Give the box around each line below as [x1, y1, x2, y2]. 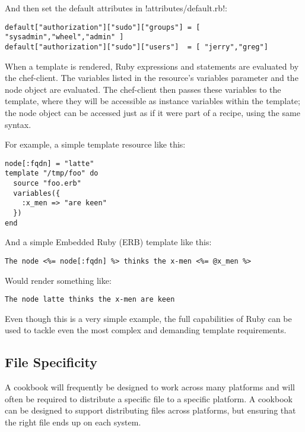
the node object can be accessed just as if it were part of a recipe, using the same [5, 106, 300, 118]
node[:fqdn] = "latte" [5, 159, 94, 168]
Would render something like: [5, 274, 112, 286]
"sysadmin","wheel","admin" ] [5, 33, 124, 42]
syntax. [5, 118, 31, 130]
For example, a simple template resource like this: [5, 138, 186, 151]
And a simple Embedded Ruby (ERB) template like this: [5, 236, 212, 248]
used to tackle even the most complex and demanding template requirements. [5, 324, 287, 336]
